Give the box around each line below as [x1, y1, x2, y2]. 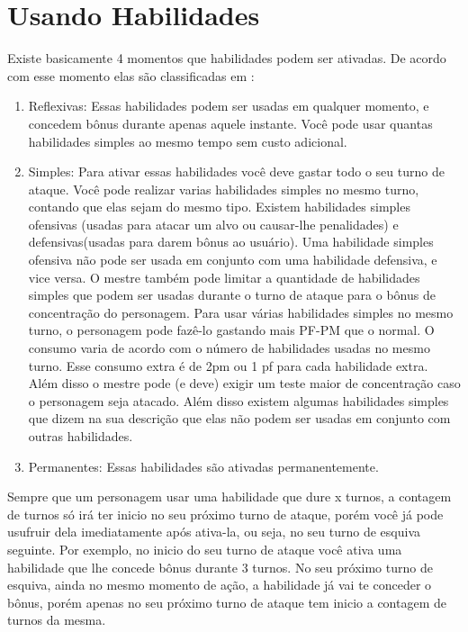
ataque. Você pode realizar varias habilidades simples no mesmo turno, [28, 179, 419, 198]
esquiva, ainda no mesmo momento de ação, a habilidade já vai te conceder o [7, 575, 432, 594]
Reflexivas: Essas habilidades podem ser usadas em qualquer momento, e [28, 96, 429, 115]
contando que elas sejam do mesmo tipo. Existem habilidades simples [28, 197, 410, 216]
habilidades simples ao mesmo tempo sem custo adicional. [28, 131, 347, 150]
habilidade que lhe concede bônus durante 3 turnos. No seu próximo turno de [7, 557, 433, 576]
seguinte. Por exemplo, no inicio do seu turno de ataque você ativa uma [7, 539, 402, 558]
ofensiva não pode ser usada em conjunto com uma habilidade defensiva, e [28, 250, 437, 269]
